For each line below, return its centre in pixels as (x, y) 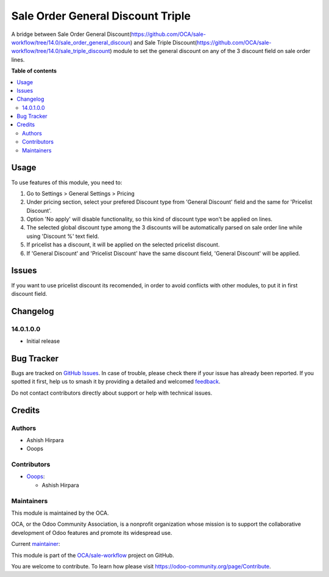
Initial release (43, 341)
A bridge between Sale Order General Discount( (71, 34)
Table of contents (34, 71)
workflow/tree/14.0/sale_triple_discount (61, 51)
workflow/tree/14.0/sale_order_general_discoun (71, 42)
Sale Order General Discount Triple (101, 16)
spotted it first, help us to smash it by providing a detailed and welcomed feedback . (116, 382)
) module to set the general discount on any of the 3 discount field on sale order (210, 51)
